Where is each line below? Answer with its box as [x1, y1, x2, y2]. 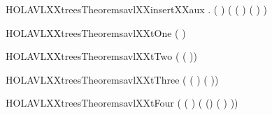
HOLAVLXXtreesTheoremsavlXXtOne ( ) [6, 25, 186, 40]
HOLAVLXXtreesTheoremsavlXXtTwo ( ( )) [6, 49, 197, 63]
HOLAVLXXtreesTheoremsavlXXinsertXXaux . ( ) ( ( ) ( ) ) [6, 2, 268, 16]
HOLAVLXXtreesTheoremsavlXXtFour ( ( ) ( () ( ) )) [6, 95, 238, 110]
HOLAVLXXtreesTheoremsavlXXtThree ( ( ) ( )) [6, 72, 219, 86]
